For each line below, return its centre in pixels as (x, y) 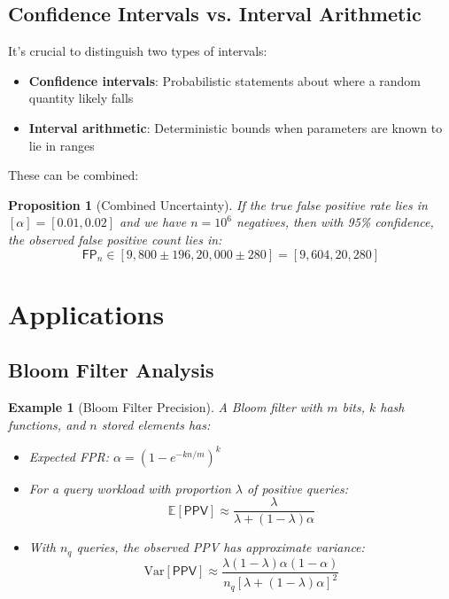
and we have (153, 222)
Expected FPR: (69, 456)
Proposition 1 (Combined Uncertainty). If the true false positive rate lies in (218, 204)
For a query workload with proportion (130, 488)
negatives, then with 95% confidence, (335, 222)
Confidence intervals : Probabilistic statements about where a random (225, 80)
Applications (86, 313)
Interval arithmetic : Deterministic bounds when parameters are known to (236, 127)
